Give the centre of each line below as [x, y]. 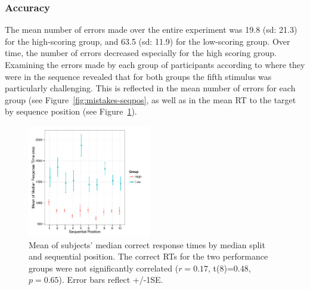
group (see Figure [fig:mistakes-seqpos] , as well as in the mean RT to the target [151, 99]
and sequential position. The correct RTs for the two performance [148, 256]
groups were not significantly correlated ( [104, 268]
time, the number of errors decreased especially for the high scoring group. [141, 53]
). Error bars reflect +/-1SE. [111, 280]
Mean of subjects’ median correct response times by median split [147, 244]
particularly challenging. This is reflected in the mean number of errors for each [150, 88]
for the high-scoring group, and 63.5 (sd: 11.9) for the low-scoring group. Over [148, 41]
